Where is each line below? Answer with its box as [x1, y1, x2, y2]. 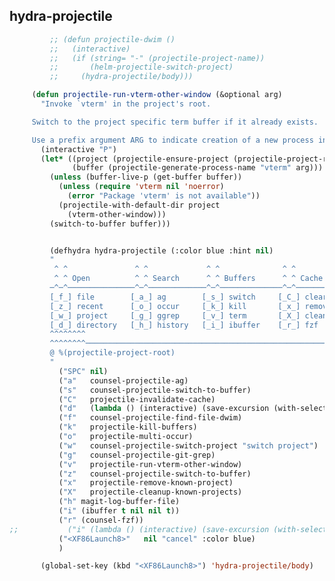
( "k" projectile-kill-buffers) [58, 422, 198, 433]
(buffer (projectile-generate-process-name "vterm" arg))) [72, 163, 324, 173]
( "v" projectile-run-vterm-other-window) [58, 459, 243, 469]
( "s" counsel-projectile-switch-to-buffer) [58, 385, 252, 395]
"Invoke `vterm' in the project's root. [40, 99, 212, 109]
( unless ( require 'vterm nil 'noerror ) [58, 182, 225, 192]
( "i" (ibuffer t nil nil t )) [58, 506, 181, 516]
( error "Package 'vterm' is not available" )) [67, 191, 261, 201]
